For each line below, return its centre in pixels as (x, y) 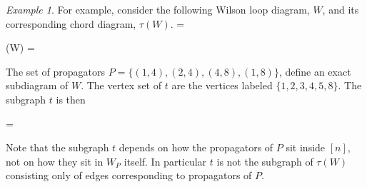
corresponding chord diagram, (71, 23)
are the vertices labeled (222, 85)
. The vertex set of (121, 85)
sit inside (306, 147)
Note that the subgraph (57, 147)
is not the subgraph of (265, 161)
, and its (341, 9)
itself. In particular (165, 161)
